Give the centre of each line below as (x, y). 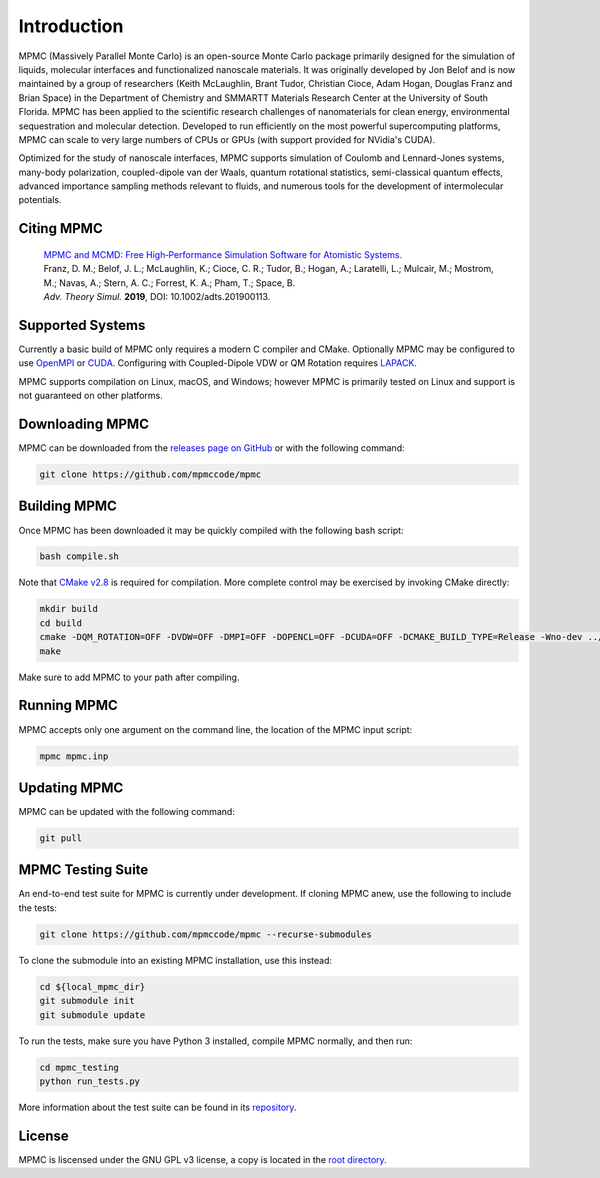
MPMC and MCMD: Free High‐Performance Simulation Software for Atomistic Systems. (223, 254)
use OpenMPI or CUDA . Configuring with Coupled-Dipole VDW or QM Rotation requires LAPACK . (217, 363)
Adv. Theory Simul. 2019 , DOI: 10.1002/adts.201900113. (157, 297)
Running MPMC (68, 705)
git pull (61, 838)
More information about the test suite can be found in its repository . (157, 1107)
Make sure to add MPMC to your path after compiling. (129, 677)
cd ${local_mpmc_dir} (92, 986)
